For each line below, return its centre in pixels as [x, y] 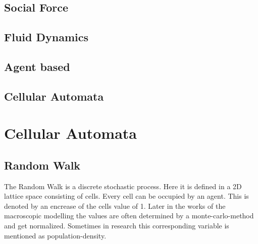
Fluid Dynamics [46, 37]
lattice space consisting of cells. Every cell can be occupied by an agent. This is [126, 196]
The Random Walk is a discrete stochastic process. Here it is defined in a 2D [123, 186]
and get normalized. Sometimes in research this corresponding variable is [117, 226]
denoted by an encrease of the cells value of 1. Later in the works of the [115, 206]
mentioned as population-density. [55, 235]
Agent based [37, 66]
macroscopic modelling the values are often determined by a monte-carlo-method [129, 216]
